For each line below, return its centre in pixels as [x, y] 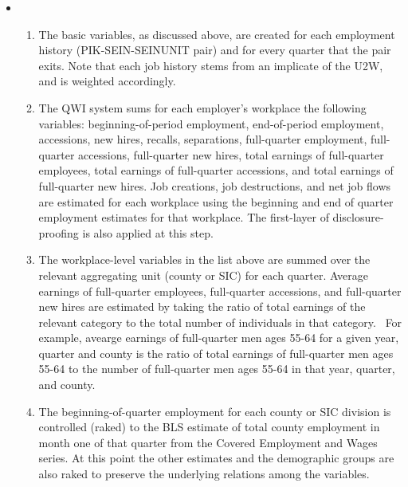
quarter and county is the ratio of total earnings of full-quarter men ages [216, 353]
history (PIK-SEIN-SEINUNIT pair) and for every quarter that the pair [215, 50]
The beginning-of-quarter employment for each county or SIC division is [215, 411]
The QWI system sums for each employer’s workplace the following [202, 107]
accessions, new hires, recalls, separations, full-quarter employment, [203, 139]
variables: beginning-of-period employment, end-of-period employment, [211, 123]
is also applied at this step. [148, 232]
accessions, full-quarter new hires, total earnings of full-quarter [231, 154]
